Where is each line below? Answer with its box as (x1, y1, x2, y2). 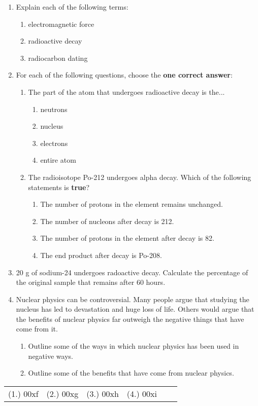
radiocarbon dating (28, 52, 88, 63)
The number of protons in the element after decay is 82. (40, 233, 214, 243)
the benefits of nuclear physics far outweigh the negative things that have (16, 313, 244, 324)
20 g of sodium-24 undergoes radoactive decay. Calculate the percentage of (16, 267, 248, 277)
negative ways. (28, 350, 73, 361)
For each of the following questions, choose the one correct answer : (16, 69, 233, 80)
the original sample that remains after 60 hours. (16, 277, 166, 287)
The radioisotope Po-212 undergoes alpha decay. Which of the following (28, 171, 251, 182)
